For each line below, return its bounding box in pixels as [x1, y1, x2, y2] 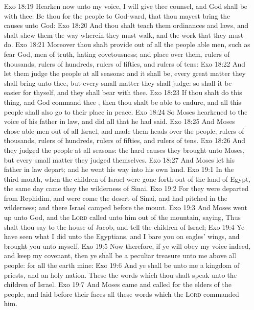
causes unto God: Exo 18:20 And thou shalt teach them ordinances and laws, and [4, 20, 249, 30]
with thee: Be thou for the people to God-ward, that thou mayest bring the [4, 10, 230, 21]
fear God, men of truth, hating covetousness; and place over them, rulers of [4, 48, 230, 59]
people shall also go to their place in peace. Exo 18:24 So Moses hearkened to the [4, 106, 248, 117]
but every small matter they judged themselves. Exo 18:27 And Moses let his [4, 154, 235, 165]
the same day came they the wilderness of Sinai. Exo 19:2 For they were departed [4, 183, 249, 193]
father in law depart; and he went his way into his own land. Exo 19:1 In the [4, 164, 234, 174]
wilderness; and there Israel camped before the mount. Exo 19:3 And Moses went [4, 202, 247, 213]
